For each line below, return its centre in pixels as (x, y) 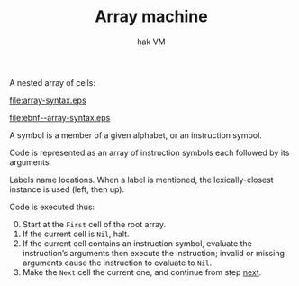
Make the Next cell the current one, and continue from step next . (142, 272)
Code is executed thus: (52, 207)
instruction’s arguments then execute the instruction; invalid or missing (154, 253)
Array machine (151, 17)
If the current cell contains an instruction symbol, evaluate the (137, 243)
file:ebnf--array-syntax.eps (60, 117)
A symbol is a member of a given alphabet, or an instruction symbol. (136, 135)
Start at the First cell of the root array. (94, 224)
